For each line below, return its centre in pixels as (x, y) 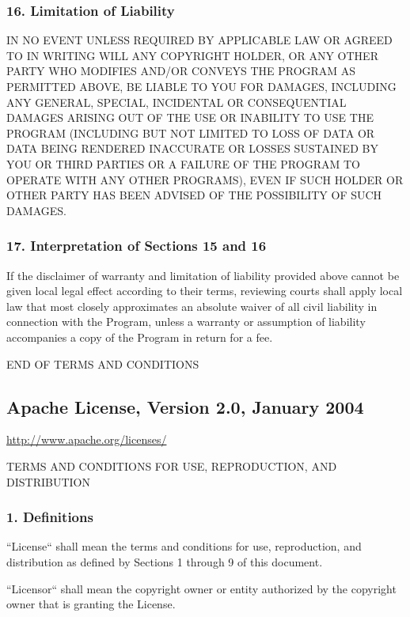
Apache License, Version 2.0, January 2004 (185, 406)
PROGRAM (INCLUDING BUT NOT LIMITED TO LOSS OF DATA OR (191, 132)
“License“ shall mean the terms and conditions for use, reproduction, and (184, 546)
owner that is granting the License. (91, 604)
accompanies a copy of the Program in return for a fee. (140, 337)
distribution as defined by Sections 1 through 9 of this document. (165, 561)
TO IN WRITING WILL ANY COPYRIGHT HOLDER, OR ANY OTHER (192, 55)
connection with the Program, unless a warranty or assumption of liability (186, 322)
